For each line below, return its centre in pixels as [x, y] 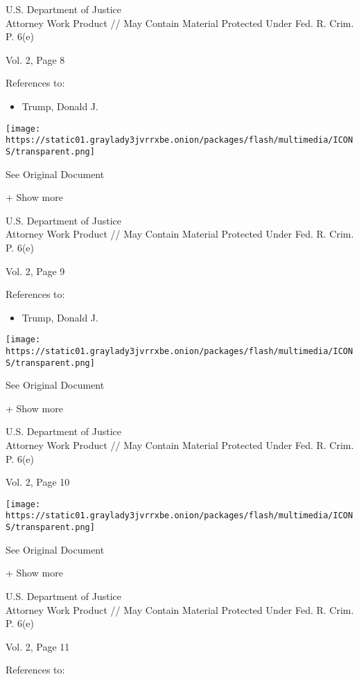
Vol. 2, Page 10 [38, 482]
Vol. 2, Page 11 [38, 646]
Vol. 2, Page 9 [35, 271]
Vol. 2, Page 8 [35, 59]
